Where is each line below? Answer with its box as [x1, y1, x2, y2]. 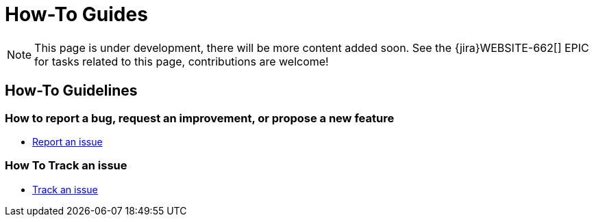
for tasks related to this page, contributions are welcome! [34, 54, 329, 68]
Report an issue [32, 135, 103, 148]
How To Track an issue [5, 158, 127, 173]
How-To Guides [5, 3, 148, 26]
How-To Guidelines [5, 82, 138, 100]
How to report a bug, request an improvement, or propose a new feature [5, 111, 395, 125]
